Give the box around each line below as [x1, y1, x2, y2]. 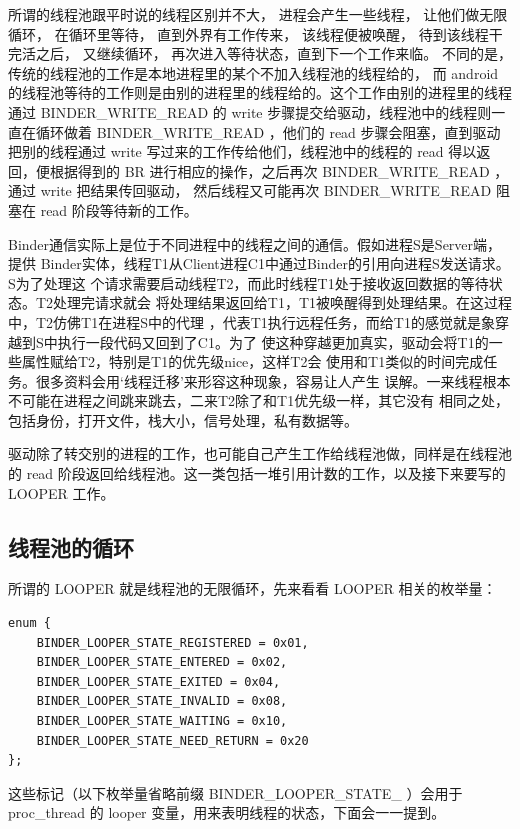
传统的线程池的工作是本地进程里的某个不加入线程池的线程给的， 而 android [8, 62, 499, 83]
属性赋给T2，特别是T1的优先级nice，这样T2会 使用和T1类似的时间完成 [21, 351, 484, 372]
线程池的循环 [8, 531, 134, 562]
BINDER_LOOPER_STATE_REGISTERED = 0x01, [36, 635, 309, 650]
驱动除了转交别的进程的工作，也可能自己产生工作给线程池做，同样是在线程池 [8, 443, 512, 464]
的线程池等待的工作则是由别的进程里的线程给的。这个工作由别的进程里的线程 [8, 82, 512, 103]
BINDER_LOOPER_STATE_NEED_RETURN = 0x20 [36, 733, 309, 748]
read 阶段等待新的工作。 [40, 199, 198, 220]
